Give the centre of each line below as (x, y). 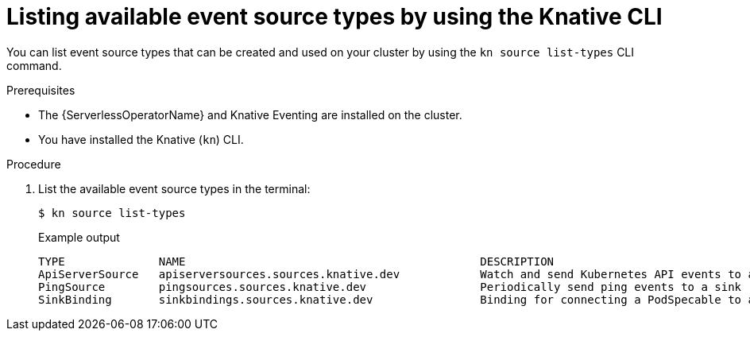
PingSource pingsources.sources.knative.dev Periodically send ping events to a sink (390, 287)
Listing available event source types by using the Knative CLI (334, 17)
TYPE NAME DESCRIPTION (296, 261)
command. (34, 65)
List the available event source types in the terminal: (174, 188)
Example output (79, 237)
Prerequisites (41, 90)
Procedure (34, 164)
